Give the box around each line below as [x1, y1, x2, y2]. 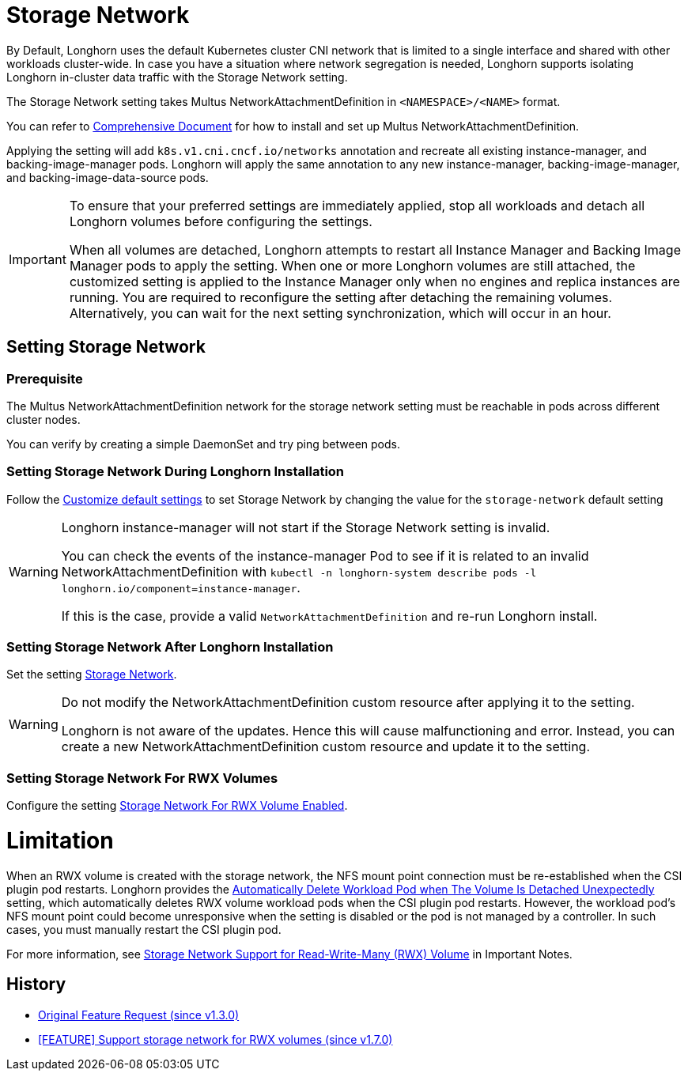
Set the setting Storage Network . [6, 667, 177, 682]
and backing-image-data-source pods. [6, 170, 209, 184]
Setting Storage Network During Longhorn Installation [6, 463, 345, 480]
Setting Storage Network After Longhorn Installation [6, 639, 334, 656]
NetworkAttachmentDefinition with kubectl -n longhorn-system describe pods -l [61, 563, 537, 580]
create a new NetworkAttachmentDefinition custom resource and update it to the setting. [61, 739, 591, 755]
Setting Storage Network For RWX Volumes [6, 769, 278, 786]
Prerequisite [6, 370, 83, 387]
